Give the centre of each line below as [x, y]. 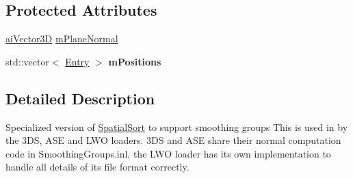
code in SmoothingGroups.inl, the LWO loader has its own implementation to [168, 153]
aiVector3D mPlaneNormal [62, 39]
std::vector [27, 61]
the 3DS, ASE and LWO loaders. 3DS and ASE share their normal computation [173, 140]
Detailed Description [80, 98]
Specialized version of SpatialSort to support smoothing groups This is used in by [177, 127]
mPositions [135, 61]
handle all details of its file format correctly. [97, 167]
